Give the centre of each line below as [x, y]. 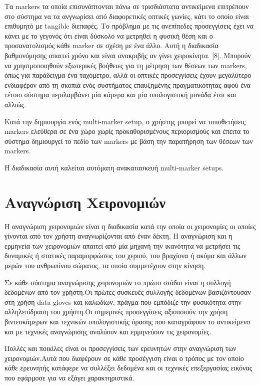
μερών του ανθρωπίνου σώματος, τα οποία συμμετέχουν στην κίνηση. [105, 265]
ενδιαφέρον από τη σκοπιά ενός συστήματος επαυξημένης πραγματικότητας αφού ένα [127, 84]
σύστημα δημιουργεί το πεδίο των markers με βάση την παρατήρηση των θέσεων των [129, 141]
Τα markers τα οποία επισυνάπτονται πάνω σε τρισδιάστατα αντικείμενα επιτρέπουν [127, 6]
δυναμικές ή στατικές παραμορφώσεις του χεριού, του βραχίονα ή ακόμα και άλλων [125, 255]
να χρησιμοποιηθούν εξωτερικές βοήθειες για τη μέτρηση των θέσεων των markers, [126, 65]
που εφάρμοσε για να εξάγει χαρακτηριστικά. [69, 377]
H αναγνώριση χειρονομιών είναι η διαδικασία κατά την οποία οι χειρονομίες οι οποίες [130, 226]
